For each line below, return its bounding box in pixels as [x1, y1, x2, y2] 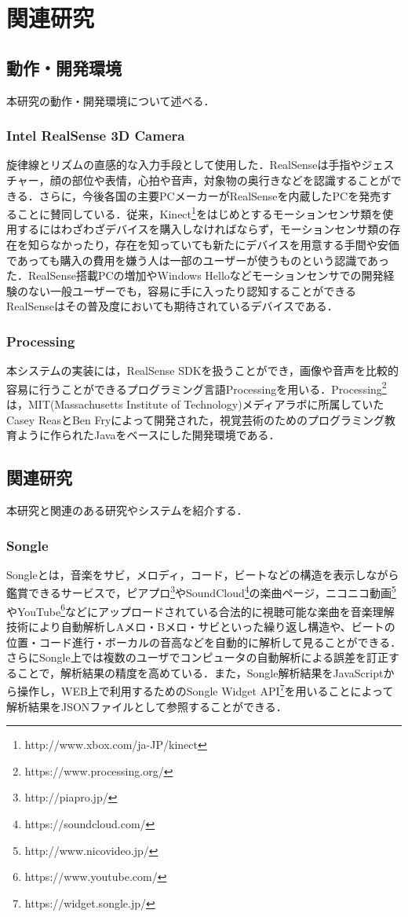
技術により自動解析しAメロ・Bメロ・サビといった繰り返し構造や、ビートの [6, 618, 395, 634]
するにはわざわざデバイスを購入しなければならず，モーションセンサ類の [16, 221, 390, 237]
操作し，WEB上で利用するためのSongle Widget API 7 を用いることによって [16, 680, 394, 699]
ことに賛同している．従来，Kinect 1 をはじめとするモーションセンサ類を [16, 204, 383, 222]
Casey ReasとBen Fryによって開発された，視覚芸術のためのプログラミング [6, 411, 384, 427]
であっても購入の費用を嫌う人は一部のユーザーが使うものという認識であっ [6, 251, 390, 268]
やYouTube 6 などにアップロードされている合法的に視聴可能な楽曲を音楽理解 [6, 600, 395, 619]
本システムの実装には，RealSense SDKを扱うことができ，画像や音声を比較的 [6, 362, 399, 379]
